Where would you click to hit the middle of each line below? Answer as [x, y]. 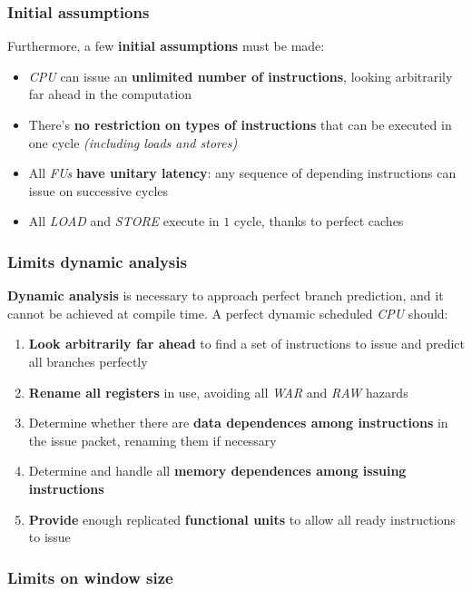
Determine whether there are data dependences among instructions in [238, 423]
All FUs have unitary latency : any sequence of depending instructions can [242, 173]
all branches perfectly [88, 361]
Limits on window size [90, 577]
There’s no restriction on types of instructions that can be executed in [240, 124]
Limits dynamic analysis [97, 261]
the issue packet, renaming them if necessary [152, 440]
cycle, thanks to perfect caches [319, 221]
